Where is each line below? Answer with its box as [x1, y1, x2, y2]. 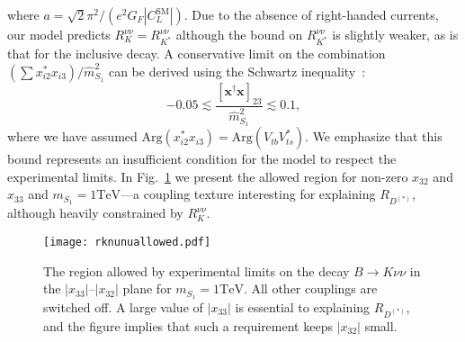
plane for [122, 279, 172, 298]
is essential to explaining [235, 298, 371, 317]
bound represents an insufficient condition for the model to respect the [7, 149, 397, 168]
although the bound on [175, 25, 303, 43]
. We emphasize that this [305, 127, 443, 146]
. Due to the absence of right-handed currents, [183, 5, 439, 23]
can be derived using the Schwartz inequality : [108, 61, 366, 80]
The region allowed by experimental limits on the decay [43, 261, 350, 280]
